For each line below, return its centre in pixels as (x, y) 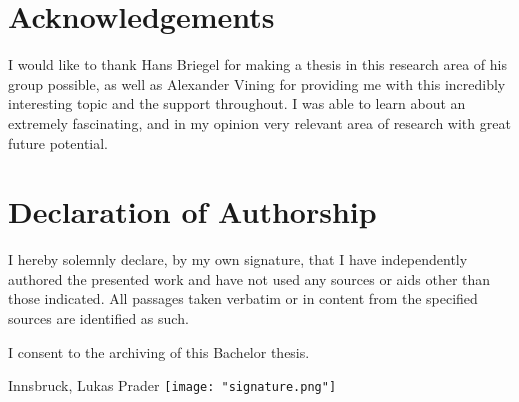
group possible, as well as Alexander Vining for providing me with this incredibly (257, 83)
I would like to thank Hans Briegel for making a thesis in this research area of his (257, 64)
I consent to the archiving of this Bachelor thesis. (159, 351)
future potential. (58, 142)
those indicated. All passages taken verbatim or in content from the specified (243, 298)
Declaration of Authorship (192, 211)
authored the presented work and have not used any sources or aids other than (249, 278)
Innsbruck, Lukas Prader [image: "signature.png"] (172, 385)
